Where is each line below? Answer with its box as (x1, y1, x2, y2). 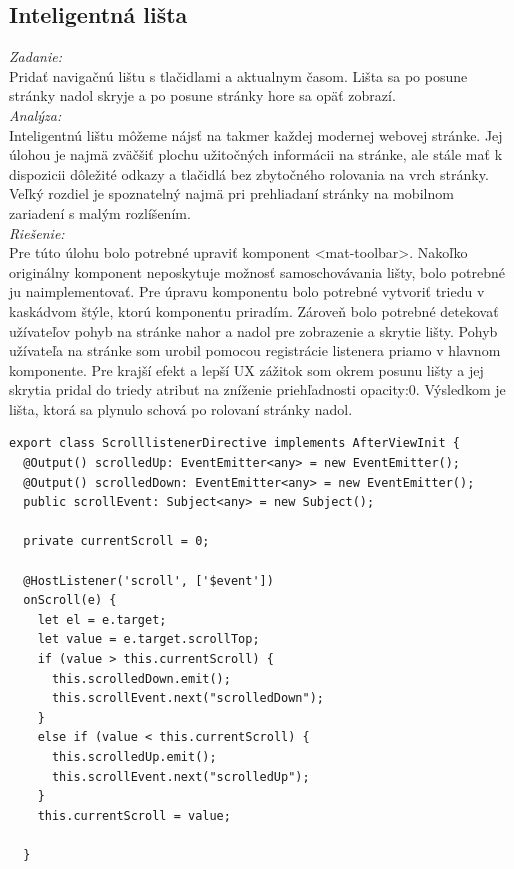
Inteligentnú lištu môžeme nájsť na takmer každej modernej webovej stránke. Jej (9, 124, 503, 145)
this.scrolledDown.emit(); (51, 671, 231, 686)
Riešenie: (9, 222, 65, 243)
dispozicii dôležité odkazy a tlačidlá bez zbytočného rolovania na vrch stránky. (9, 163, 489, 184)
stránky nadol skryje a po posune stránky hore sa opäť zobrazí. (9, 85, 396, 106)
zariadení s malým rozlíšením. (9, 202, 191, 223)
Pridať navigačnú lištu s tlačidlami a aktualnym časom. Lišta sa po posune (9, 65, 468, 86)
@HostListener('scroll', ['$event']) (23, 573, 274, 588)
